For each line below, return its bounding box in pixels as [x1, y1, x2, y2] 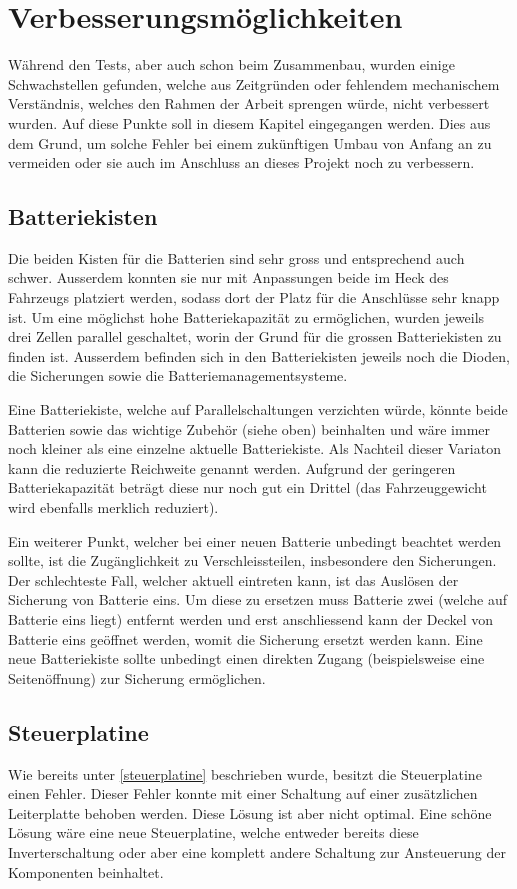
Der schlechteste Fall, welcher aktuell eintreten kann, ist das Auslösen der [8, 569, 459, 590]
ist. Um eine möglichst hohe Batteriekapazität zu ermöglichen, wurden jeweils [8, 306, 485, 327]
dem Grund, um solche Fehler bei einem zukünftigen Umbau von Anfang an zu [8, 132, 492, 153]
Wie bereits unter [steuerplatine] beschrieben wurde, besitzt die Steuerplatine [8, 763, 482, 784]
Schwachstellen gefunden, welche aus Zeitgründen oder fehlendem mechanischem [8, 73, 500, 94]
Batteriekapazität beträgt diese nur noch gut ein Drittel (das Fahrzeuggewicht [8, 477, 487, 498]
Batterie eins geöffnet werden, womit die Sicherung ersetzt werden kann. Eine [8, 628, 483, 649]
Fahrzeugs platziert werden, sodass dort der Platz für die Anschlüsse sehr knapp [8, 287, 500, 308]
